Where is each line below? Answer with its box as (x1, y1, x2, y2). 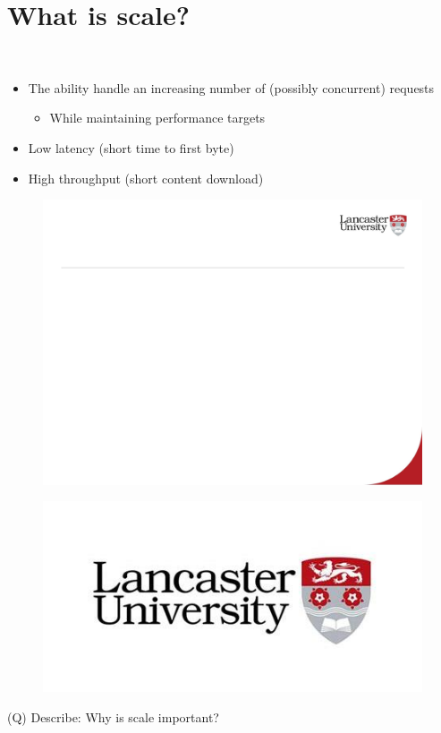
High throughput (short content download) (28, 168, 264, 187)
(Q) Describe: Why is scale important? (7, 707, 219, 726)
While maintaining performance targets (49, 108, 266, 127)
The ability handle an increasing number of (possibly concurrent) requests (28, 78, 435, 97)
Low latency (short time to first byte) (28, 138, 234, 157)
